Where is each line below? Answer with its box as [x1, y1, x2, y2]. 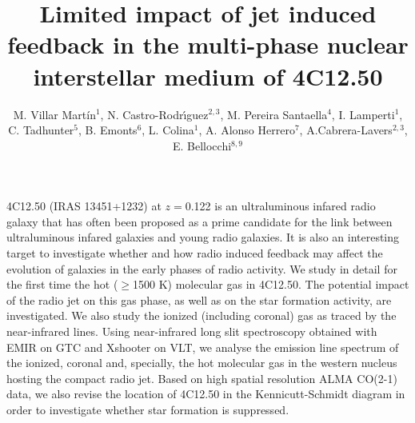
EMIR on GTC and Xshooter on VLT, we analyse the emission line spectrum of [6, 338, 399, 355]
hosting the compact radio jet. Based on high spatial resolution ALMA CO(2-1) [6, 369, 397, 386]
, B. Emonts [78, 122, 138, 138]
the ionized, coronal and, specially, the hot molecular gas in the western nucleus [6, 354, 397, 371]
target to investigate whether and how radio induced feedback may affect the [6, 245, 383, 261]
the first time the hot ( [6, 276, 118, 293]
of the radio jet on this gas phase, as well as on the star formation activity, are [6, 291, 392, 308]
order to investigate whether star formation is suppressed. [6, 401, 289, 417]
